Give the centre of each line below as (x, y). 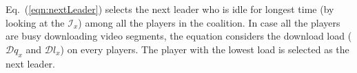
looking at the (35, 22)
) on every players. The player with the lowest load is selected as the (205, 49)
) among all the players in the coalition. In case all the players (209, 22)
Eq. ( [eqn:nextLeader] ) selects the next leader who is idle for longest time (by (170, 9)
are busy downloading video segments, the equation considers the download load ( (179, 36)
